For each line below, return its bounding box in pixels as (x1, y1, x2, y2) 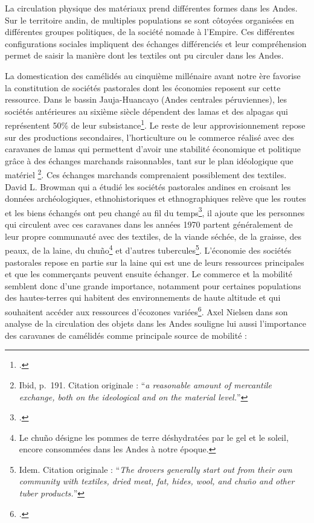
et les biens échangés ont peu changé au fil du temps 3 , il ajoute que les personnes (5, 204, 305, 219)
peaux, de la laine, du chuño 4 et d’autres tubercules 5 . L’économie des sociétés (5, 242, 292, 256)
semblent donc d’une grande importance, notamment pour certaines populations (5, 279, 301, 292)
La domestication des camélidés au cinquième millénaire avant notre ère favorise (5, 69, 301, 82)
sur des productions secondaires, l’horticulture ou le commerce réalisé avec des (5, 130, 295, 143)
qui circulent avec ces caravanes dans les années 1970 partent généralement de (5, 218, 293, 231)
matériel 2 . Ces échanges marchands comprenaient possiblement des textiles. (5, 167, 287, 181)
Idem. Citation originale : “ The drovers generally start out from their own (19, 463, 292, 475)
